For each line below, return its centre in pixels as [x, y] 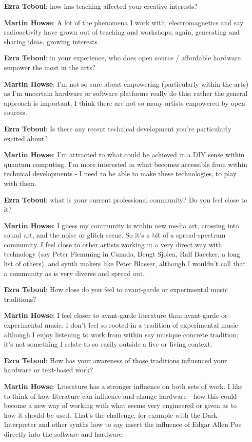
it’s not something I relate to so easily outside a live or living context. [108, 344]
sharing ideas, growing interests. [52, 41]
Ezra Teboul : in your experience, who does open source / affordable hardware [122, 58]
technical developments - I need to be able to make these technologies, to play [120, 174]
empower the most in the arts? [50, 67]
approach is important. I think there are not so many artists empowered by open [125, 102]
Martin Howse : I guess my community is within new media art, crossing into [122, 225]
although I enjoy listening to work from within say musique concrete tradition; [121, 334]
